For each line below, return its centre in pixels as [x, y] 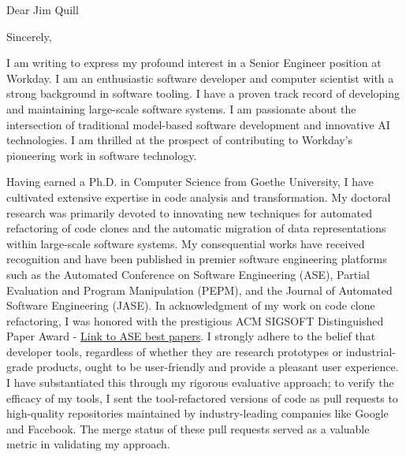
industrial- [371, 351]
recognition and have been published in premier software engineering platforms [197, 259]
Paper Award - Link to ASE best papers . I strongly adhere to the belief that [191, 336]
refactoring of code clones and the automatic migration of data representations [196, 228]
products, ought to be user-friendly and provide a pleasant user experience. [218, 367]
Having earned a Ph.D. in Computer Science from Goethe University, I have [190, 182]
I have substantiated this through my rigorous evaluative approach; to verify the [200, 383]
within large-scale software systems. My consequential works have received [186, 243]
